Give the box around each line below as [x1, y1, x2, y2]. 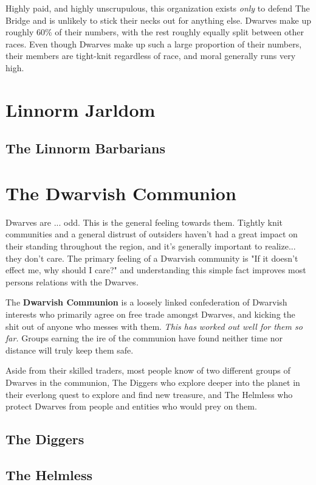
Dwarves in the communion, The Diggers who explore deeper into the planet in [5, 375, 300, 388]
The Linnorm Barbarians [5, 139, 165, 158]
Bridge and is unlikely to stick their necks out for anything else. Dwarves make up [5, 13, 311, 26]
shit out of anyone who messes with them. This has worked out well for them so [5, 319, 303, 332]
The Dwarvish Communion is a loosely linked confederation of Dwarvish [5, 296, 287, 309]
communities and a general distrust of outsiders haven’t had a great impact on [5, 228, 298, 240]
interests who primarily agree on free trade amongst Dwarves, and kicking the [5, 308, 295, 320]
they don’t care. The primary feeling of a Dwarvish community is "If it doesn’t [5, 251, 298, 264]
